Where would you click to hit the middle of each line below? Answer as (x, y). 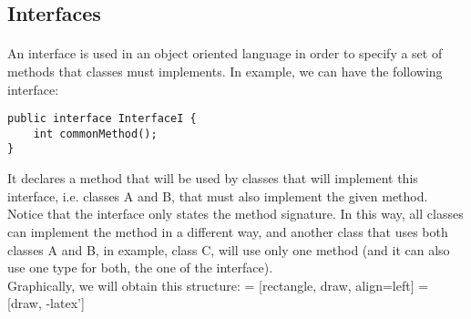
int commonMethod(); (95, 134)
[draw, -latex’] (46, 303)
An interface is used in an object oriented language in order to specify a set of (225, 53)
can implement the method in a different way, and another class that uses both (228, 231)
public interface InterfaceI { (102, 119)
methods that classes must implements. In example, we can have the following (225, 71)
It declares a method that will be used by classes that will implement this (213, 178)
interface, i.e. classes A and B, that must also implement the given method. (218, 196)
